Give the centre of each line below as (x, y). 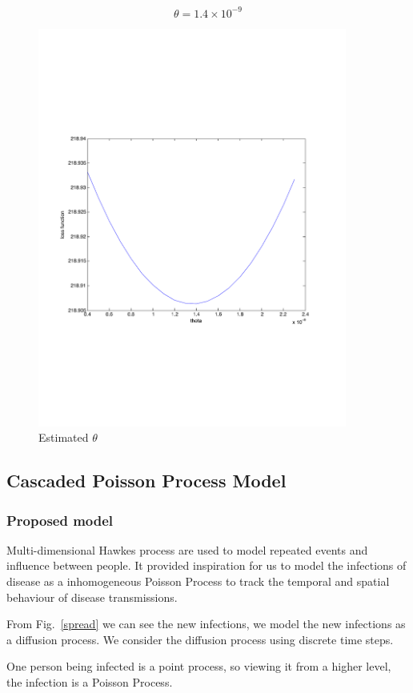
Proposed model (60, 520)
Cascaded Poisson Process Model (146, 481)
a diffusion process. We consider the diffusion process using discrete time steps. (200, 639)
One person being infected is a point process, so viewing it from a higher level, (199, 666)
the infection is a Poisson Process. (90, 681)
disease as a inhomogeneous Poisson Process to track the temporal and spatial (198, 581)
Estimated (64, 437)
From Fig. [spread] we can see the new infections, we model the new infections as (206, 624)
